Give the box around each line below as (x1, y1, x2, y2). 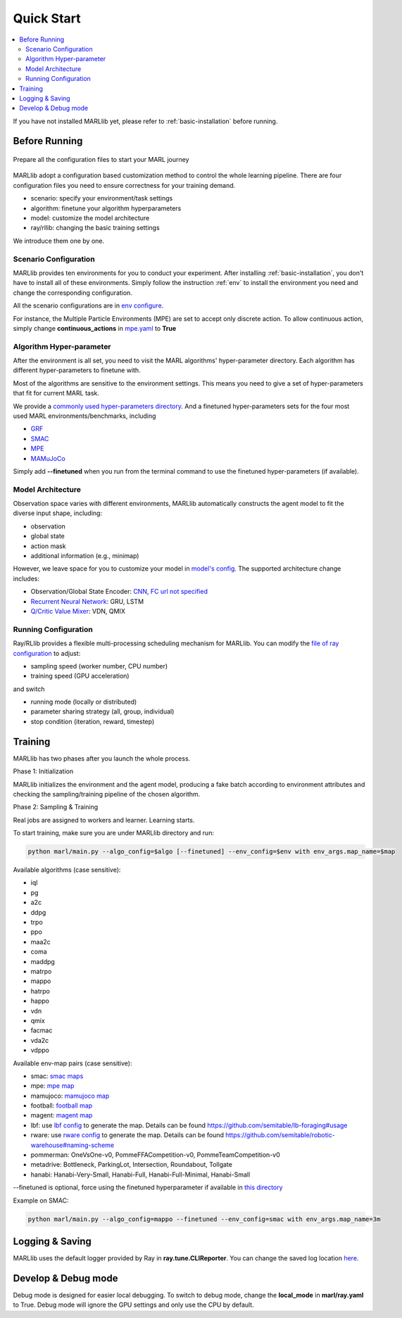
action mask (30, 542, 66, 550)
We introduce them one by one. (13, 236, 105, 245)
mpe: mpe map (30, 1082, 75, 1090)
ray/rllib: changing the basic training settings (30, 224, 160, 232)
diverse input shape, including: (13, 509, 102, 517)
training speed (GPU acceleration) (30, 672, 130, 680)
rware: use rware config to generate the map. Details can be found (30, 1131, 225, 1139)
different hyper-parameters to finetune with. (13, 366, 141, 374)
